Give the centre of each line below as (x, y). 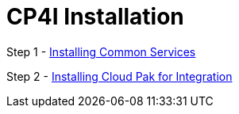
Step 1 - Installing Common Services (101, 51)
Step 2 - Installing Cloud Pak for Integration (119, 76)
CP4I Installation (95, 17)
